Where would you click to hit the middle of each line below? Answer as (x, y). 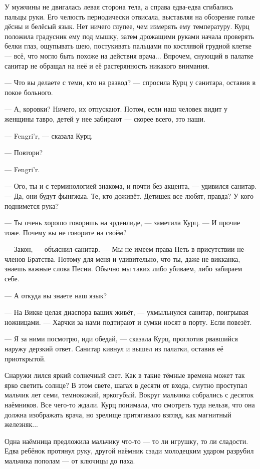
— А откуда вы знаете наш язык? (56, 295)
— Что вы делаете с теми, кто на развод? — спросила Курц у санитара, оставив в (130, 82)
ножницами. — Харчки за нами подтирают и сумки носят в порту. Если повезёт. (128, 322)
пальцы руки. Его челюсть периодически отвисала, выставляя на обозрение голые (130, 16)
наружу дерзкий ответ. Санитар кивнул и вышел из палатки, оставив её (114, 349)
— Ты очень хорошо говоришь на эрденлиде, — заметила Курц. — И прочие (122, 222)
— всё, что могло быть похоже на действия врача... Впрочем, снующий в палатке (129, 55)
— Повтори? (24, 152)
